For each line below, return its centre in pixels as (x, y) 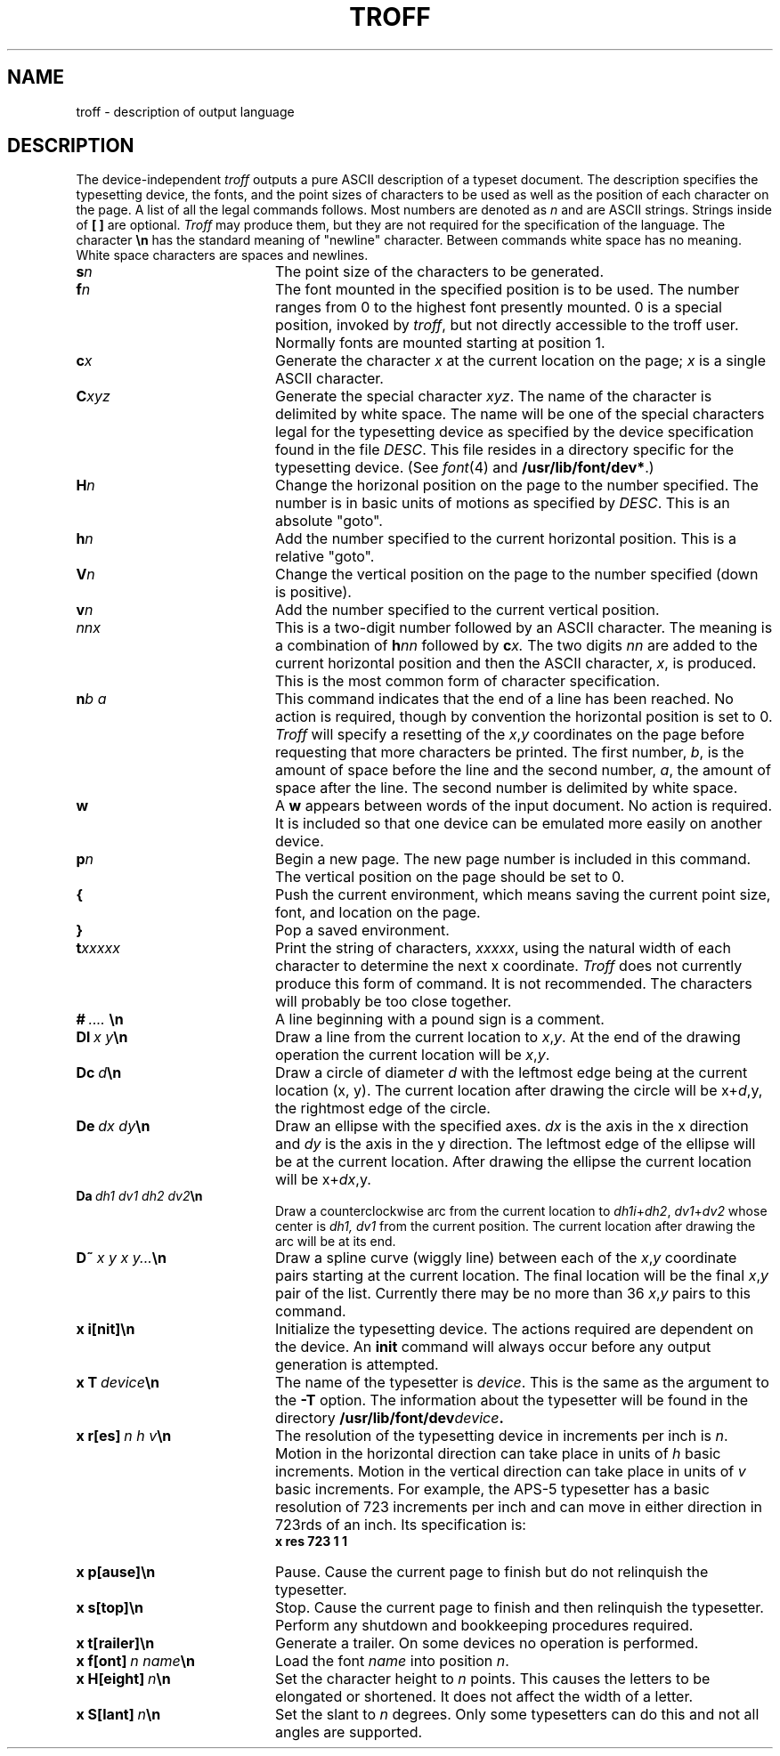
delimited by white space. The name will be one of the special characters (520, 414)
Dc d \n (99, 1073)
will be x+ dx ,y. (323, 1180)
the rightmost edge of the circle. (382, 1109)
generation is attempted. (357, 1365)
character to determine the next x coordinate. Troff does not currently (508, 966)
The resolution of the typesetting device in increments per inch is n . (501, 1436)
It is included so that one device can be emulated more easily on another (519, 824)
